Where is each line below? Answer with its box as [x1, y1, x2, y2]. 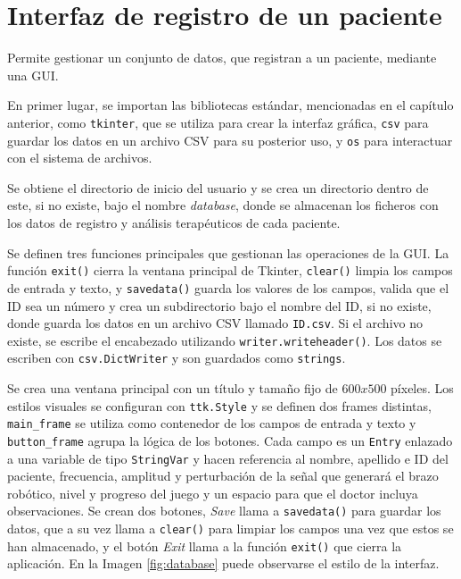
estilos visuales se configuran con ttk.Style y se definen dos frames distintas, [7, 396, 432, 415]
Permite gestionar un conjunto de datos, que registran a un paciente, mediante [7, 48, 437, 67]
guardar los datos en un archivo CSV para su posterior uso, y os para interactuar [7, 130, 453, 149]
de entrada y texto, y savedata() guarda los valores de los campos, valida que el [7, 278, 449, 297]
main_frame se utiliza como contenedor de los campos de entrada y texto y [7, 414, 416, 432]
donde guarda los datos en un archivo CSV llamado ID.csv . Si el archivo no [7, 314, 423, 332]
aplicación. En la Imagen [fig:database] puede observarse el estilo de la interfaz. [7, 554, 440, 573]
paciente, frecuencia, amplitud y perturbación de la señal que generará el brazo [7, 466, 439, 485]
